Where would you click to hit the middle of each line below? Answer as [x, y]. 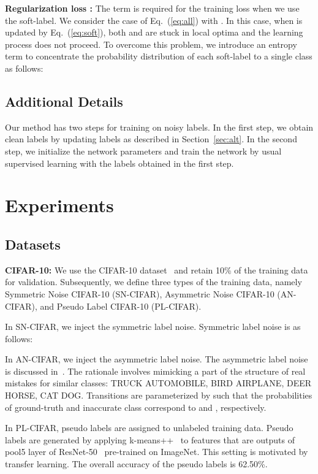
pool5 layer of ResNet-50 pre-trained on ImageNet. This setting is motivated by [157, 452]
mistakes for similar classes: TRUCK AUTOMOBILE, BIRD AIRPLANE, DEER [158, 383]
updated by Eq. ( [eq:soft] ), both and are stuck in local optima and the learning [154, 32]
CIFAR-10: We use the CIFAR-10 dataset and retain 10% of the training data [157, 269]
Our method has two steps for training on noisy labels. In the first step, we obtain [159, 127]
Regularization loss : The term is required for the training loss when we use [152, 8]
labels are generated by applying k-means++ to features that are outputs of [150, 439]
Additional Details [64, 101]
